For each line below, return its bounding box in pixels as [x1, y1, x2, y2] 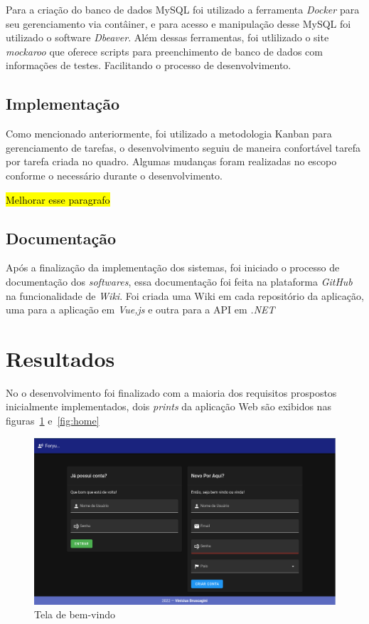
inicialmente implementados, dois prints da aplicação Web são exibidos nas [6, 399, 331, 414]
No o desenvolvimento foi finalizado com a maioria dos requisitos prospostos [6, 385, 337, 400]
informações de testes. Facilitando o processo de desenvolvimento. [6, 58, 292, 73]
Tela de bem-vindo [34, 607, 115, 622]
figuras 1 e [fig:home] [6, 413, 100, 428]
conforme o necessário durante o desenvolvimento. [6, 167, 223, 182]
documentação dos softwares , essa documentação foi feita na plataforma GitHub [6, 274, 353, 288]
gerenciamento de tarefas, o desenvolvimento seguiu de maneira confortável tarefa [6, 140, 360, 155]
